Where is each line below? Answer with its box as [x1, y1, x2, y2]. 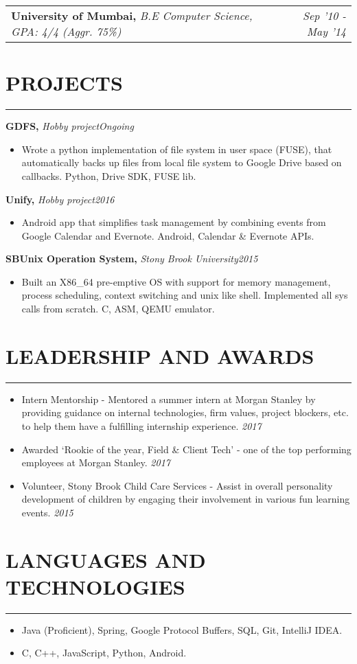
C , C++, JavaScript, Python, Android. [21, 645, 187, 660]
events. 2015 [21, 505, 73, 519]
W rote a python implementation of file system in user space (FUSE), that [21, 141, 332, 156]
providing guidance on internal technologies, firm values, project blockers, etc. [21, 405, 349, 420]
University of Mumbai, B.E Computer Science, [11, 8, 253, 23]
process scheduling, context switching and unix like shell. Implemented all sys [21, 288, 348, 302]
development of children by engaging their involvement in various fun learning [21, 492, 350, 506]
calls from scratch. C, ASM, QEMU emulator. [21, 301, 215, 316]
